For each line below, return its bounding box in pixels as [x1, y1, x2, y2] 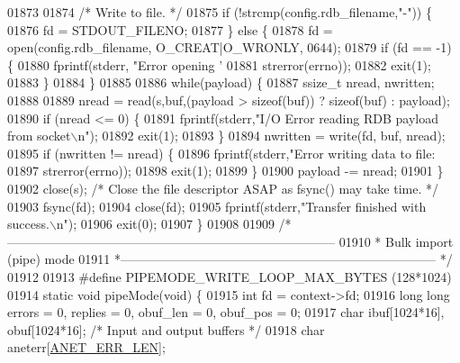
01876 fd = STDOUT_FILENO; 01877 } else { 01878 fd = [7, 20, 333, 39]
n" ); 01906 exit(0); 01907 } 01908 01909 [56, 214, 275, 233]
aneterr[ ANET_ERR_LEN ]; [7, 338, 166, 357]
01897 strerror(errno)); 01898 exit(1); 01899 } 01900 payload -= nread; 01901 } [7, 161, 444, 180]
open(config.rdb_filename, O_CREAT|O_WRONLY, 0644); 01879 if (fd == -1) [7, 38, 452, 57]
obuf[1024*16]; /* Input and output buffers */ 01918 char [7, 320, 325, 339]
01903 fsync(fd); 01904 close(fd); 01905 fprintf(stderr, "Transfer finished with [7, 196, 427, 215]
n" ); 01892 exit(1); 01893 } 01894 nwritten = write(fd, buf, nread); [77, 126, 446, 145]
